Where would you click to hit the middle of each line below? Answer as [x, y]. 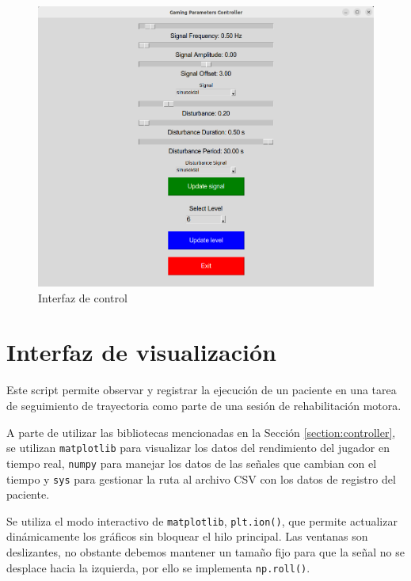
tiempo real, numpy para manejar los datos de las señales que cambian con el [192, 463]
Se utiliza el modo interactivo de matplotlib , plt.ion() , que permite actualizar [202, 520]
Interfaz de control [83, 297]
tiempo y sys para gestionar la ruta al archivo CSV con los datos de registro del [201, 478]
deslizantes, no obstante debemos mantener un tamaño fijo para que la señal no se [205, 552]
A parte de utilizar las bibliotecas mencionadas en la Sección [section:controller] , [201, 432]
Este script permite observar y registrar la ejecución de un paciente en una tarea [202, 390]
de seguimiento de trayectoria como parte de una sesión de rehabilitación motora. [204, 406]
